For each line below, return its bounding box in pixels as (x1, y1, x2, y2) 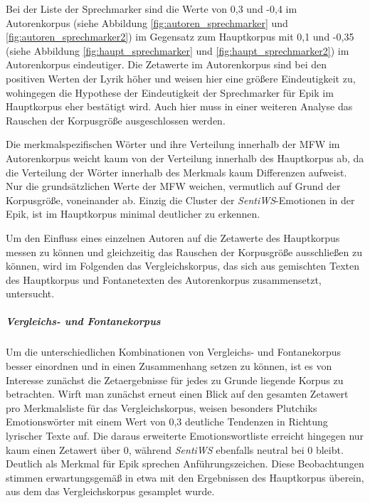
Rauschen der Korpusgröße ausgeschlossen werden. (6, 112, 226, 127)
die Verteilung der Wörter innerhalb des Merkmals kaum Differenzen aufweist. (6, 164, 347, 179)
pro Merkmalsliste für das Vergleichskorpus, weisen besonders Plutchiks (6, 400, 317, 415)
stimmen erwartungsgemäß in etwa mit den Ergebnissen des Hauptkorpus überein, (6, 470, 364, 485)
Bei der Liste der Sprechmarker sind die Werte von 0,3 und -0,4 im (6, 1, 297, 16)
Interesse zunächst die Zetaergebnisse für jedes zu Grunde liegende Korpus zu (6, 372, 344, 387)
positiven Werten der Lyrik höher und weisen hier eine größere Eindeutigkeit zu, (6, 70, 356, 85)
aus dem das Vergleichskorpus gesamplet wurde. (6, 484, 215, 499)
